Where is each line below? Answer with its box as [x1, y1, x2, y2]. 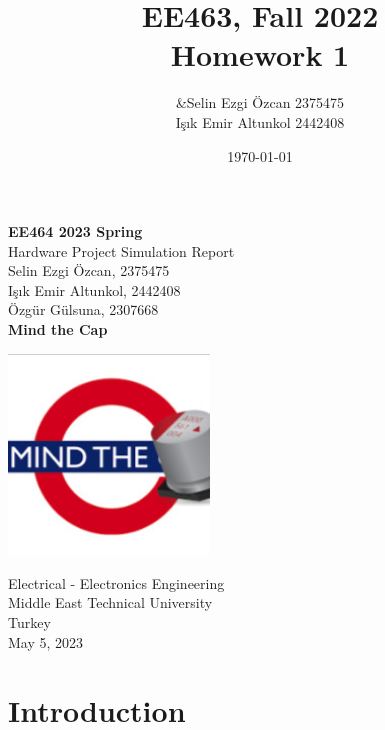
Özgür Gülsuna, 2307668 [8, 299, 159, 320]
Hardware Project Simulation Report [8, 240, 235, 261]
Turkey [8, 612, 51, 633]
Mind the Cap [8, 319, 108, 340]
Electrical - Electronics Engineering [8, 572, 225, 593]
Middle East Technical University [8, 592, 213, 613]
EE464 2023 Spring [8, 221, 143, 242]
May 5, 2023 [8, 631, 84, 652]
